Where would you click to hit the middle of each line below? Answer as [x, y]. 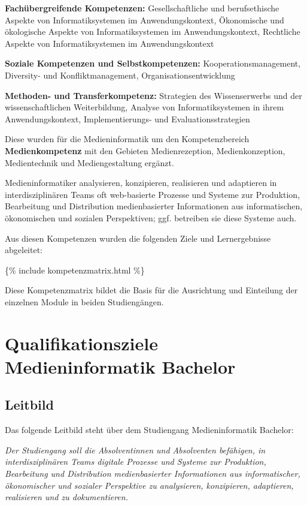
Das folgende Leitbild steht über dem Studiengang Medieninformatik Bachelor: [149, 430]
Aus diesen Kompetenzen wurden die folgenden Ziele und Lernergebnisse [138, 238]
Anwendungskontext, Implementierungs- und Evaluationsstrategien [127, 118]
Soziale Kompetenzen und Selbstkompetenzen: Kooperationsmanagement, [153, 63]
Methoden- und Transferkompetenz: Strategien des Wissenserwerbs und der [153, 95]
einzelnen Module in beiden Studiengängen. [84, 301]
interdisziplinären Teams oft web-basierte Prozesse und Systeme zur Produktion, [153, 194]
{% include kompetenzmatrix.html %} [75, 270]
